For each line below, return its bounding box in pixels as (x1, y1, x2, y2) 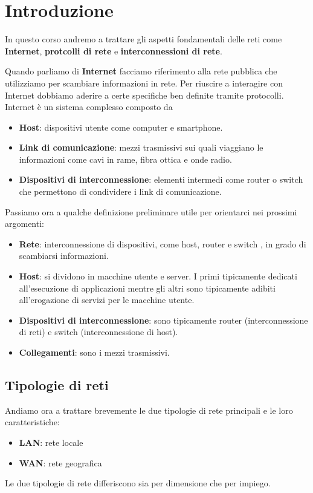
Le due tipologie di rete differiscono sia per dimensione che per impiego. (5, 477, 271, 489)
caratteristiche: (5, 416, 60, 428)
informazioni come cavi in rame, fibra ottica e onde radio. (19, 152, 232, 165)
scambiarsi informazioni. (19, 249, 109, 262)
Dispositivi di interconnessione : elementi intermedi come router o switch (19, 173, 303, 186)
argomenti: (5, 217, 44, 230)
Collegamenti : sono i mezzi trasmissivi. (19, 346, 170, 358)
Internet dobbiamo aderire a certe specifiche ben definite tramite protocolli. (5, 88, 284, 101)
